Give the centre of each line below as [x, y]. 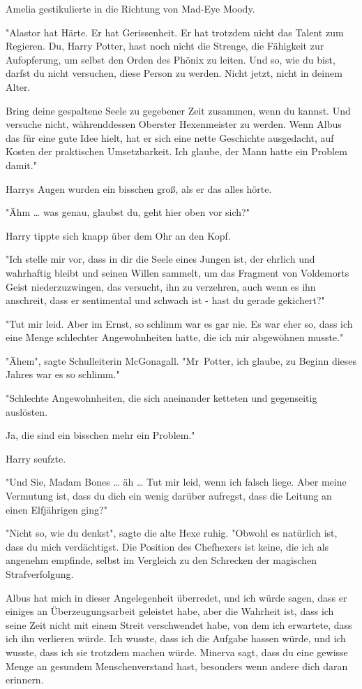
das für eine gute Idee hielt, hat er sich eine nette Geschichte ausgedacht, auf [170, 137]
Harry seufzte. [36, 458]
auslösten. [27, 411]
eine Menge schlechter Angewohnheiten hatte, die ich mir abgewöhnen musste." [175, 337]
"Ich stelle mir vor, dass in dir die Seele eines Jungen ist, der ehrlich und [160, 259]
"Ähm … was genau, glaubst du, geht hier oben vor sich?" [128, 212]
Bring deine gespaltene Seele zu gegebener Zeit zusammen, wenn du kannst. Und [178, 110]
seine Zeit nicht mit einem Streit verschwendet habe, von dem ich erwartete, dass [179, 624]
